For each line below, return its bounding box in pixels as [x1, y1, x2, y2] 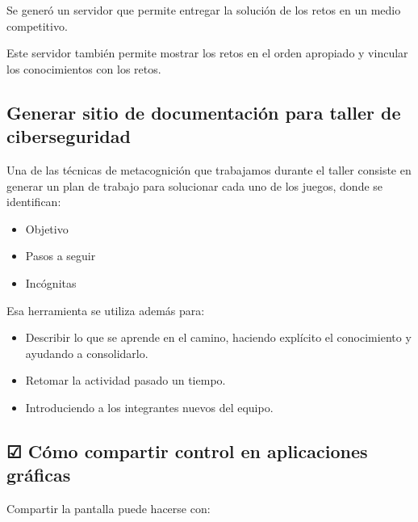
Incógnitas [25, 274, 77, 291]
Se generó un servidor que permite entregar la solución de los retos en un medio [6, 2, 401, 18]
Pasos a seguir [25, 247, 96, 264]
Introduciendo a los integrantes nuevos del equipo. [25, 398, 274, 415]
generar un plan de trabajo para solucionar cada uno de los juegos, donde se [6, 177, 383, 194]
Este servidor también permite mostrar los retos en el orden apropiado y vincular [6, 44, 408, 61]
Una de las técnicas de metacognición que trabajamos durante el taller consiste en [6, 161, 412, 178]
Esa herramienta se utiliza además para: [6, 301, 205, 318]
